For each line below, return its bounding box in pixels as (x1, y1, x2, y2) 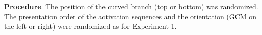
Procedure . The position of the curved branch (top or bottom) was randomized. (4, 1, 258, 11)
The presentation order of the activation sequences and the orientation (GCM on (4, 11, 257, 21)
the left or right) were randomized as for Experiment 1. (4, 21, 177, 31)
